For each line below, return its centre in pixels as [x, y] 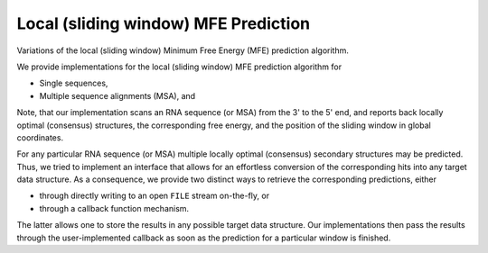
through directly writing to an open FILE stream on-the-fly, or [155, 196]
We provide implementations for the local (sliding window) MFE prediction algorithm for [179, 67]
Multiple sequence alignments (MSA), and [117, 95]
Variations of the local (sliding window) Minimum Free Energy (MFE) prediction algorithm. [183, 50]
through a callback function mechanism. [114, 208]
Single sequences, [74, 83]
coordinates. [40, 137]
